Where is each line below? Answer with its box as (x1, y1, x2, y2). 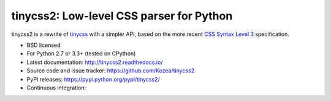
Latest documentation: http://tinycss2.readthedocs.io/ (26, 58, 163, 66)
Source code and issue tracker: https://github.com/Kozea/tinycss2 (26, 67, 195, 74)
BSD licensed (26, 41, 61, 49)
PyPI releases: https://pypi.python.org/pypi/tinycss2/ (26, 75, 161, 83)
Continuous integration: (26, 84, 86, 91)
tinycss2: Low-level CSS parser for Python (11, 9, 233, 23)
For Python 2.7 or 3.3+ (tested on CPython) (26, 50, 136, 57)
